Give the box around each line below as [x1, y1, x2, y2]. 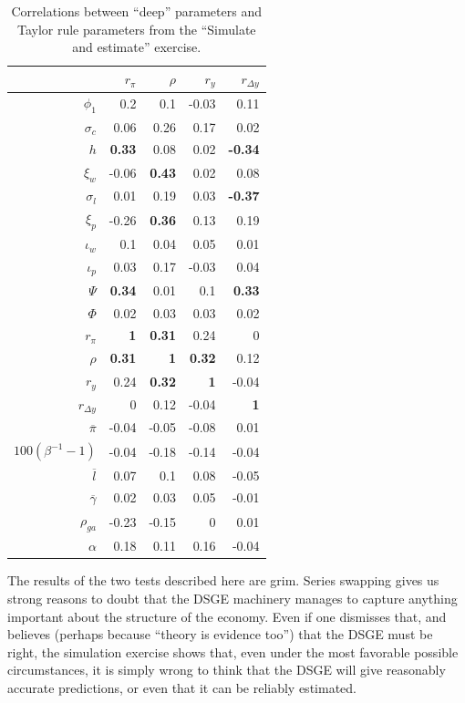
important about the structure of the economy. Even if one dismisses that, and [7, 606, 447, 625]
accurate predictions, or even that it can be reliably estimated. [7, 677, 356, 697]
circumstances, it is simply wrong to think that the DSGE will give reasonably [7, 660, 446, 679]
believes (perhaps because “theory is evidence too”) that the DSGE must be [7, 625, 433, 644]
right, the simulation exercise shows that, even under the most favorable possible [7, 642, 459, 661]
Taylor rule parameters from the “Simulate [16, 19, 256, 38]
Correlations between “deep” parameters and [11, 2, 262, 20]
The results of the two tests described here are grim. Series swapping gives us [7, 571, 439, 590]
